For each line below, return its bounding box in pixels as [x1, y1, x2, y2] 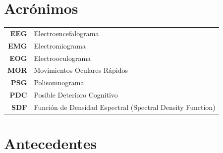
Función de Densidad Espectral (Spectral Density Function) [34, 102, 216, 112]
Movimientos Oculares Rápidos [34, 65, 128, 75]
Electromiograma [34, 40, 86, 51]
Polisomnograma [34, 77, 84, 88]
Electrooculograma [34, 52, 91, 63]
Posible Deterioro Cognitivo [34, 90, 118, 100]
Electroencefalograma [34, 28, 99, 38]
